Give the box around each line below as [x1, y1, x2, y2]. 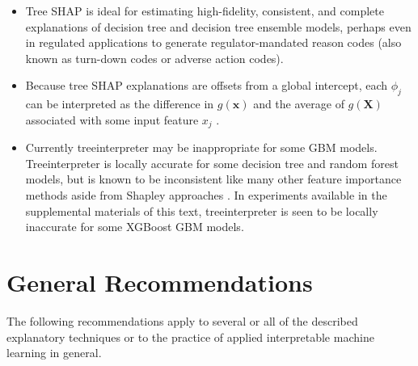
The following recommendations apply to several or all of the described [6, 312, 358, 329]
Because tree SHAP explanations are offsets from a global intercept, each [25, 77, 388, 94]
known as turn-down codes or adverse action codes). [25, 49, 284, 66]
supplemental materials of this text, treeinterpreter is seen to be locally [25, 202, 378, 219]
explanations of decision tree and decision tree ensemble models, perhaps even [25, 18, 412, 35]
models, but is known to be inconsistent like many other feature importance [25, 170, 402, 187]
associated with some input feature [25, 111, 199, 128]
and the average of [253, 95, 344, 112]
